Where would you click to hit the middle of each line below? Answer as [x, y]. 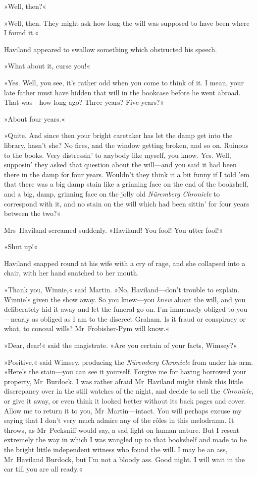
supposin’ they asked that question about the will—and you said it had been [120, 165]
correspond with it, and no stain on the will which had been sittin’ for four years [127, 203]
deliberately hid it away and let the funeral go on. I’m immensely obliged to [119, 309]
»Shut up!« [21, 246]
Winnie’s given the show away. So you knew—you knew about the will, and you [125, 299]
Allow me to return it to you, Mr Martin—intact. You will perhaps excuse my [123, 410]
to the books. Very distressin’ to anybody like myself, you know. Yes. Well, [118, 155]
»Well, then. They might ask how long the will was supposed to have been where [127, 23]
